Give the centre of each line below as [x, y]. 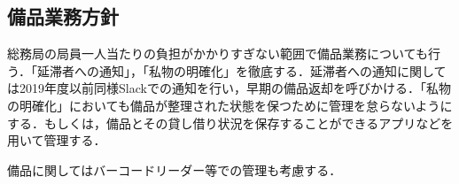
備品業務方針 [63, 16]
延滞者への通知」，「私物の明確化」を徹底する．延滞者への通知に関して [241, 70]
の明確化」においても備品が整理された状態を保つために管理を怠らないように [230, 105]
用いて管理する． [57, 140]
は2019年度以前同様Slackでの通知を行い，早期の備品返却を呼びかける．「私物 [229, 88]
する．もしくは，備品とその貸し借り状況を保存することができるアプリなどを [230, 123]
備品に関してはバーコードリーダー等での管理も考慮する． [175, 169]
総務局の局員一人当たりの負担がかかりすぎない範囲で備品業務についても [218, 54]
